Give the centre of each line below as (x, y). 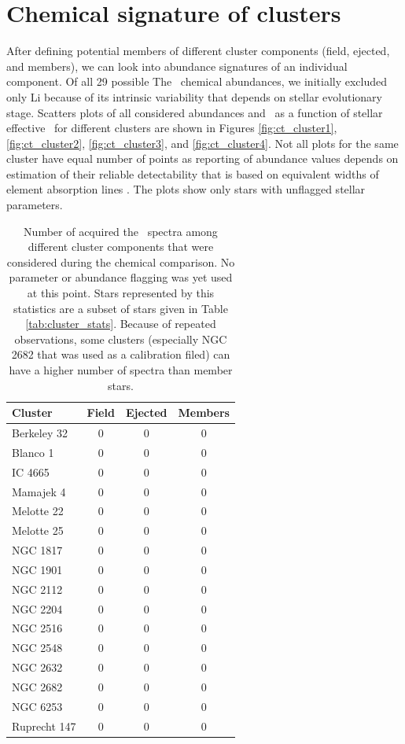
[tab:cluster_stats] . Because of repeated (121, 324)
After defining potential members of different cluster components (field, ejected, (198, 51)
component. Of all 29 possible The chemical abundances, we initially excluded (197, 81)
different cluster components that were (121, 247)
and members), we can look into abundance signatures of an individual (177, 66)
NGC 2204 (37, 608)
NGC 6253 (37, 706)
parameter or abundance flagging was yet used (121, 277)
